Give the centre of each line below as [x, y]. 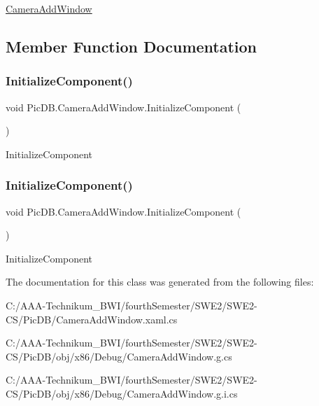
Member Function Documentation [132, 46]
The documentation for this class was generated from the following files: [160, 282]
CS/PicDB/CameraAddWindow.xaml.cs [92, 319]
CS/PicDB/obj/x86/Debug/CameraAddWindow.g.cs [119, 356]
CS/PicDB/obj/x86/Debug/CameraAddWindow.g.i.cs [122, 393]
